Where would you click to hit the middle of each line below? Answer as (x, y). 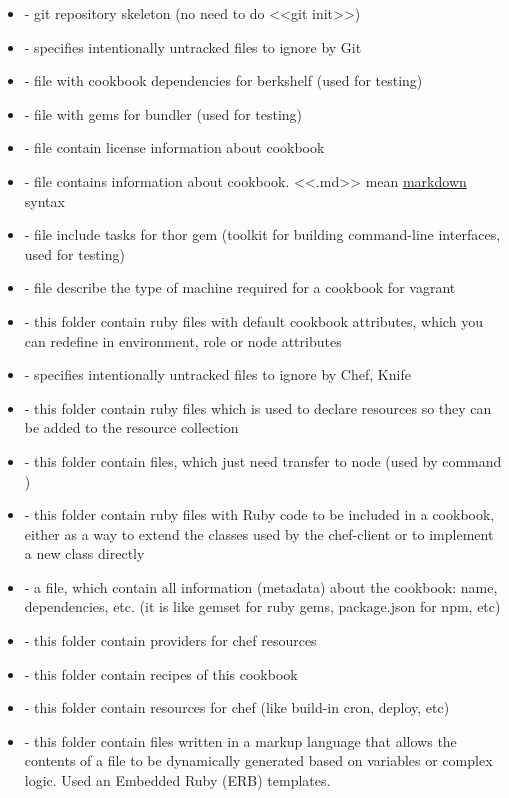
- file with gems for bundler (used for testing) (163, 113)
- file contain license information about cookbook (174, 147)
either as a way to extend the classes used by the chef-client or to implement (259, 533)
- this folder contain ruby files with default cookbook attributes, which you (253, 320)
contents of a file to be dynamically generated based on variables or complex (258, 760)
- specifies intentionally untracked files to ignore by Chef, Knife (217, 374)
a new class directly (84, 553)
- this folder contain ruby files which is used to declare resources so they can (258, 407)
